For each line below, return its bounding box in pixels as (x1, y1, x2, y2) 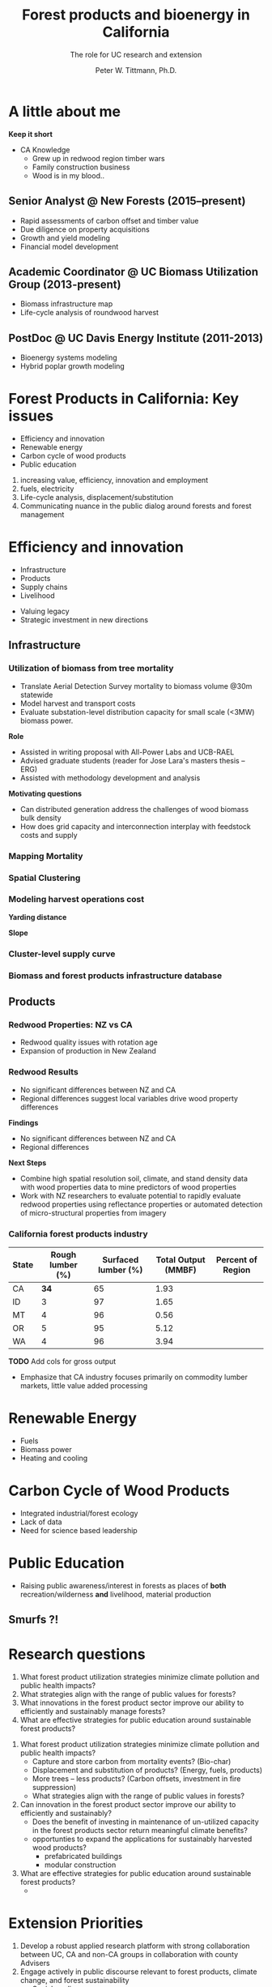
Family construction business (32, 162, 130, 172)
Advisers (19, 1959, 50, 1968)
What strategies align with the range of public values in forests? (32, 1791, 245, 1801)
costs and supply (19, 830, 79, 840)
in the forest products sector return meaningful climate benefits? (32, 1826, 249, 1835)
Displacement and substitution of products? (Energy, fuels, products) (32, 1765, 263, 1775)
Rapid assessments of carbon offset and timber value (19, 216, 199, 225)
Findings (8, 1117, 39, 1127)
